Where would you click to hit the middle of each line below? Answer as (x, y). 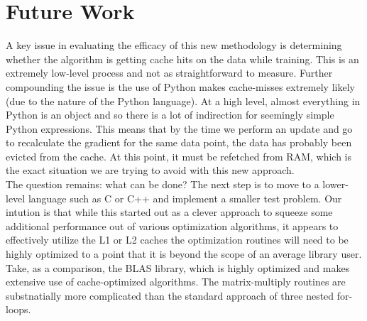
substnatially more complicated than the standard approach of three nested (170, 295)
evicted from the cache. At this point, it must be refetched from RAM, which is (179, 156)
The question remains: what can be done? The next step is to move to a (163, 184)
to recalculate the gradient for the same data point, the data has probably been (179, 142)
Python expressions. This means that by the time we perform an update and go (179, 128)
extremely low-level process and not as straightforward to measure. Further (169, 73)
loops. (18, 309)
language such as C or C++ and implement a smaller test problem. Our (185, 198)
